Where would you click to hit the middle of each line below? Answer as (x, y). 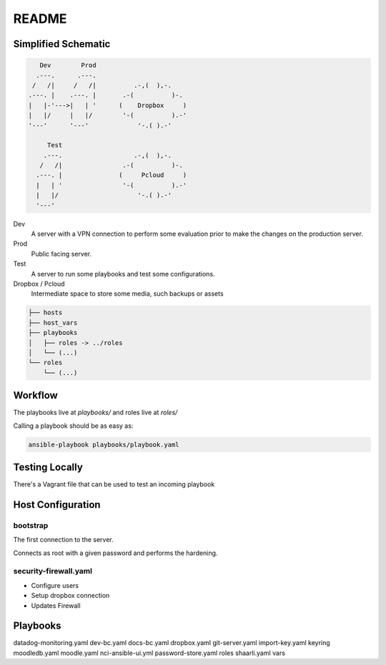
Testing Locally (48, 467)
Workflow (36, 395)
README (40, 19)
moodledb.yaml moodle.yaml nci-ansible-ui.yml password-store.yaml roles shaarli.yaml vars (149, 653)
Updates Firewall (56, 605)
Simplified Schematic (62, 44)
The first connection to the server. (63, 540)
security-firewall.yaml (53, 571)
